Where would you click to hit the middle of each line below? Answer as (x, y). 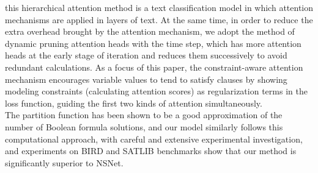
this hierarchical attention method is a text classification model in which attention (159, 7)
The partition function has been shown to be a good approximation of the (144, 115)
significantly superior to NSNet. (64, 162)
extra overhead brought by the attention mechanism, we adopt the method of (150, 31)
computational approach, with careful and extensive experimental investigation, (154, 139)
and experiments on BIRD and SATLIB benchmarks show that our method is (151, 151)
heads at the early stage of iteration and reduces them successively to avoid (146, 55)
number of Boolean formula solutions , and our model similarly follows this (144, 126)
